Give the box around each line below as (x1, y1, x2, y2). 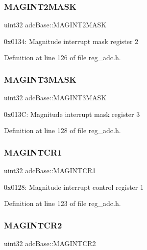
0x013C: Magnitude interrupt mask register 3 (4, 109, 140, 119)
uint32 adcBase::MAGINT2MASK (4, 20, 107, 30)
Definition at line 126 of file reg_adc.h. (4, 52, 121, 63)
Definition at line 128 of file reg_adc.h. (4, 125, 121, 136)
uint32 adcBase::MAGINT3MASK (4, 92, 107, 103)
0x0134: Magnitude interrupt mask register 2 (4, 36, 139, 46)
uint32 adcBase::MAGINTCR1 (4, 165, 96, 176)
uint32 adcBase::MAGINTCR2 (4, 238, 96, 249)
